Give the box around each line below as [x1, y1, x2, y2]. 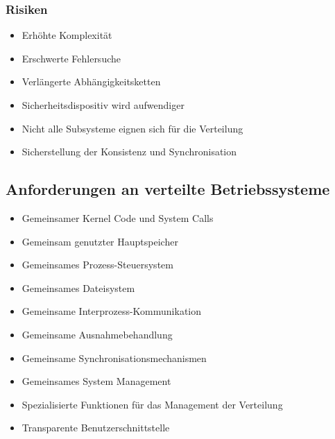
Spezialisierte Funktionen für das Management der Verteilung [22, 397, 283, 411]
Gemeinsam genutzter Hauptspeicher [22, 234, 178, 248]
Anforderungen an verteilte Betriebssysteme [6, 178, 330, 200]
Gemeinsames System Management [22, 374, 171, 388]
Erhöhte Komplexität [22, 28, 112, 42]
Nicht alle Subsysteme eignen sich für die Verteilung [22, 121, 243, 135]
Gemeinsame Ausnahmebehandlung [22, 327, 173, 341]
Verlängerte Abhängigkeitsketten [22, 74, 161, 89]
